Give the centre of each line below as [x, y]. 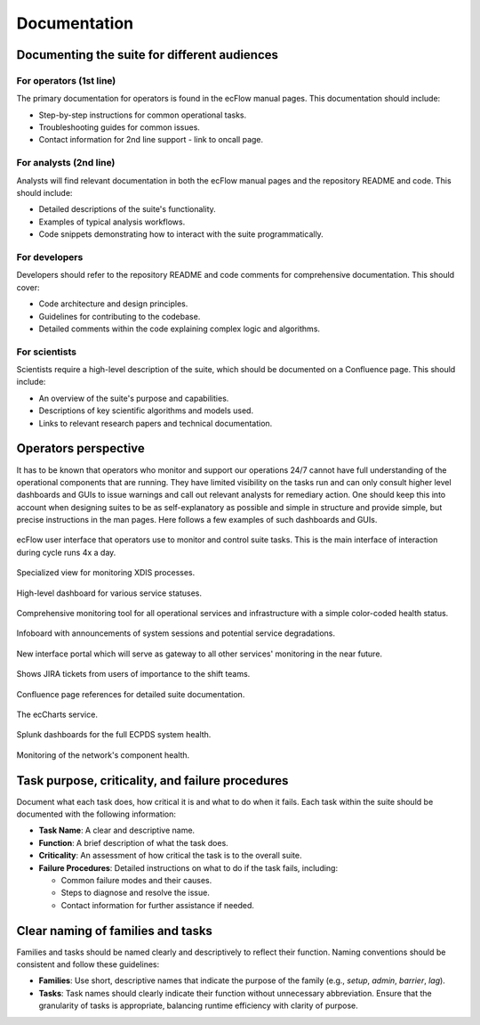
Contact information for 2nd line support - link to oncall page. [151, 140]
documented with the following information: [96, 814]
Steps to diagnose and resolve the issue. [136, 893]
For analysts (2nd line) [66, 163]
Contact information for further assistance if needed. [158, 905]
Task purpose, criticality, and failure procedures [152, 781]
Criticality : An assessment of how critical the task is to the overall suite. [170, 856]
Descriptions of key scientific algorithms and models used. [146, 411]
